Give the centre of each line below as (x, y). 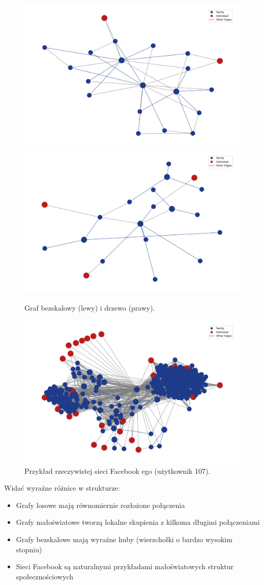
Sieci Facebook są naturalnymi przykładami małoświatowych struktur (125, 566)
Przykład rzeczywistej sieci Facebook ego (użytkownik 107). (118, 470)
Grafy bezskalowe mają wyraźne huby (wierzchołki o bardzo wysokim (124, 539)
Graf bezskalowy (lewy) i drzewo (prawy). (90, 308)
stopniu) (29, 549)
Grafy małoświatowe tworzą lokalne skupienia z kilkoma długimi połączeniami (138, 522)
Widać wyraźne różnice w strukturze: (62, 488)
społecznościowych (45, 576)
